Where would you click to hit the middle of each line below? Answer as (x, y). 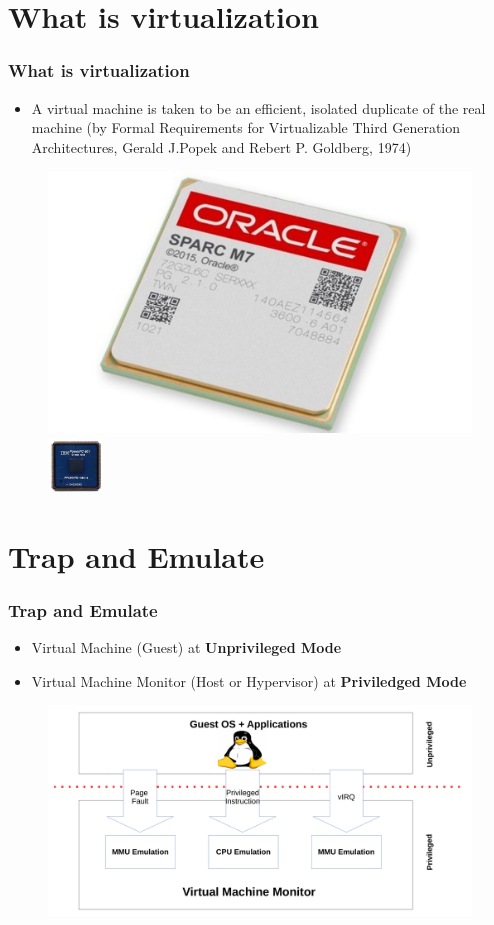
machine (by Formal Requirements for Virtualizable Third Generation (246, 127)
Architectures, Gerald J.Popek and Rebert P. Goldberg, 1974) (221, 146)
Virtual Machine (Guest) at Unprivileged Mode (186, 647)
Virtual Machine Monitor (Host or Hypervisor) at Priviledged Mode (249, 680)
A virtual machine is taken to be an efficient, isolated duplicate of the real (258, 107)
